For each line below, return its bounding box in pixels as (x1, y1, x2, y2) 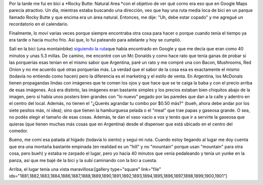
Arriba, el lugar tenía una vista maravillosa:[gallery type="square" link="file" (9, 166, 161, 172)
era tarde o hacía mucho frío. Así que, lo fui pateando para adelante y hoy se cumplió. (9, 37, 181, 42)
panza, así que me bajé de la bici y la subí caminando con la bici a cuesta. (9, 157, 158, 163)
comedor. (9, 128, 29, 134)
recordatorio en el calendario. (9, 21, 69, 27)
